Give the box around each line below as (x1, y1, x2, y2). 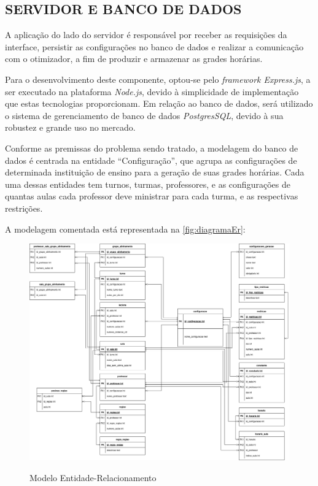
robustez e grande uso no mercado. (5, 121, 136, 134)
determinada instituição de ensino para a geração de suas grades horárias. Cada (5, 166, 304, 179)
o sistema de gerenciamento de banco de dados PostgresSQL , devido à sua (5, 109, 284, 121)
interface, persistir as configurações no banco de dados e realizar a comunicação (5, 40, 304, 53)
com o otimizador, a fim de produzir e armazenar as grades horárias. (5, 52, 263, 65)
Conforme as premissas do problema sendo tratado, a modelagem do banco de (5, 141, 298, 154)
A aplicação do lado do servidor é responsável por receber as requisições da (5, 28, 287, 41)
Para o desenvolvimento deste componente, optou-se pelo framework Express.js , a (5, 72, 311, 85)
